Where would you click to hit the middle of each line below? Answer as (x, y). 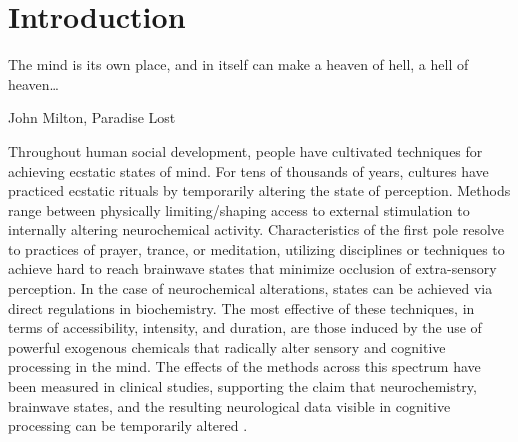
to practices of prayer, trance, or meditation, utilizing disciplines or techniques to (256, 248)
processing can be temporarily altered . (128, 425)
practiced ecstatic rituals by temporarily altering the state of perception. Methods (259, 190)
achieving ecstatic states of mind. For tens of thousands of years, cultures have (248, 170)
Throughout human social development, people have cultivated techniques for (245, 150)
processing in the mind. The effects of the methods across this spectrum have (244, 366)
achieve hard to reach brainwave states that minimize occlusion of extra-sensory (252, 268)
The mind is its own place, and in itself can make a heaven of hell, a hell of (238, 64)
